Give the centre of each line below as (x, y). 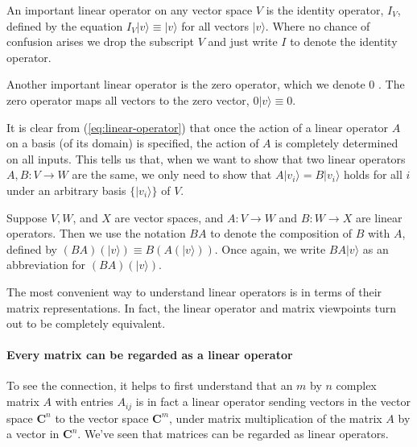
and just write (243, 41)
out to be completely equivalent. (86, 323)
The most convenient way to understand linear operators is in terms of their (194, 291)
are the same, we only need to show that (172, 174)
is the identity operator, (325, 10)
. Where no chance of (318, 25)
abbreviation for (46, 265)
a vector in (33, 434)
